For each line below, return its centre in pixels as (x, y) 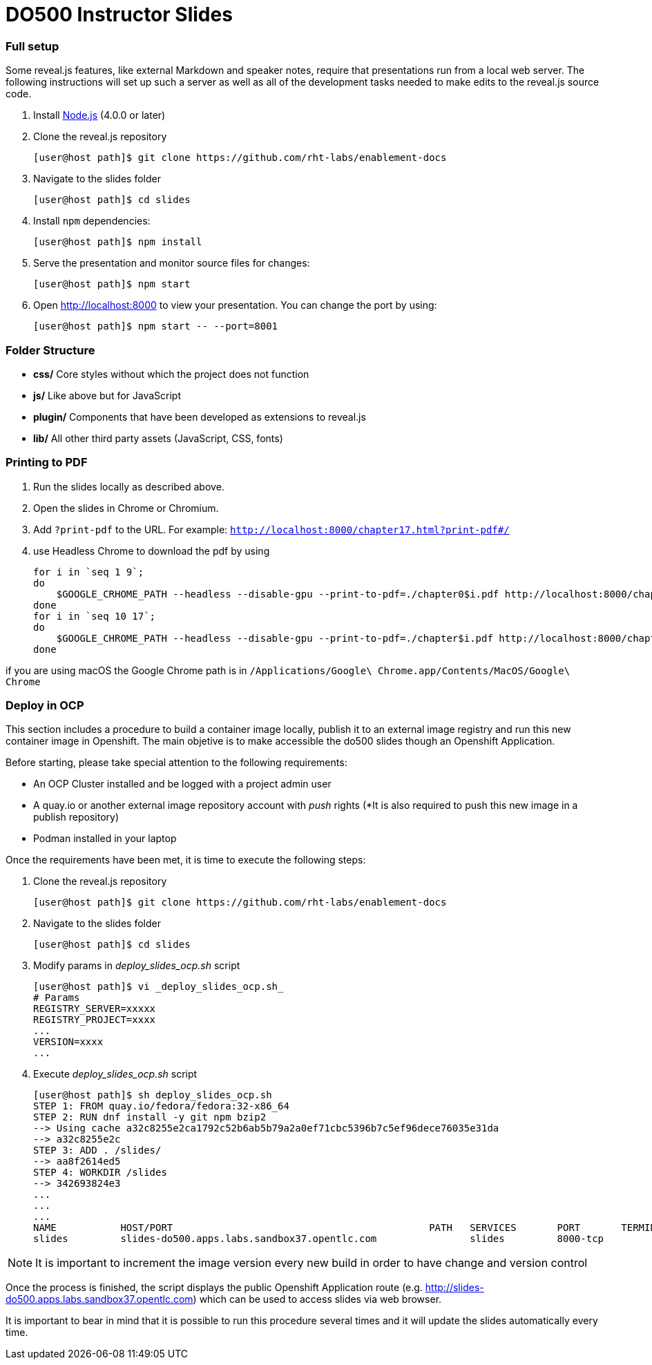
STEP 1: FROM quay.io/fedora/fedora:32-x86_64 (161, 1106)
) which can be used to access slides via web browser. (317, 1299)
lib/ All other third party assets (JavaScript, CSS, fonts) (158, 438)
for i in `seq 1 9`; (89, 572)
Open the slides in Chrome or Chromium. (126, 508)
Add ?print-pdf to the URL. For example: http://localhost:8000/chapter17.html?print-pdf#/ (271, 529)
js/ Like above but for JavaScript (107, 395)
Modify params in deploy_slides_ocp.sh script (137, 966)
